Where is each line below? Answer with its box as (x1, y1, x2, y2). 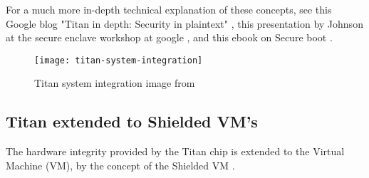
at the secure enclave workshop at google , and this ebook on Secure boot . (6, 30, 333, 45)
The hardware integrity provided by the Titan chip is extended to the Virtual (6, 144, 345, 159)
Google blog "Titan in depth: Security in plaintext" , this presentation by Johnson (6, 16, 363, 31)
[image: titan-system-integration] (34, 55, 203, 66)
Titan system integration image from (34, 75, 195, 90)
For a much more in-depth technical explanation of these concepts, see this (6, 2, 332, 16)
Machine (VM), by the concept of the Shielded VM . (6, 157, 235, 172)
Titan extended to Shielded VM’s (6, 110, 258, 132)
